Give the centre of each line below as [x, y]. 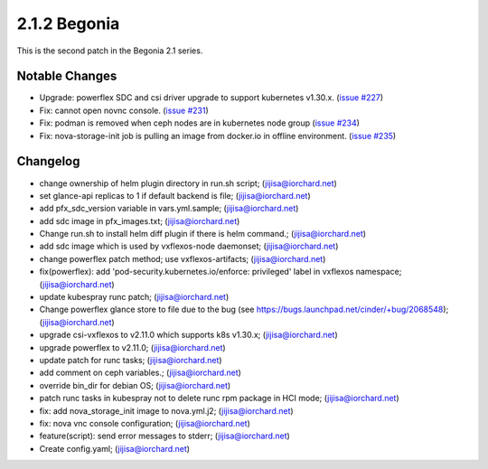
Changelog [48, 161]
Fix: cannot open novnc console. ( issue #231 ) [124, 110]
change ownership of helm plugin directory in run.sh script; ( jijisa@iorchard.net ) [188, 183]
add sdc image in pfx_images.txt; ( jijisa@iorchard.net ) [140, 220]
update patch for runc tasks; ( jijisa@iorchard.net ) [131, 360]
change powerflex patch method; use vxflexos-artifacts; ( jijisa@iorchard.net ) [183, 258]
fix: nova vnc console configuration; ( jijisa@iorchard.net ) [145, 423]
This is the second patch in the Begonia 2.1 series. [110, 51]
